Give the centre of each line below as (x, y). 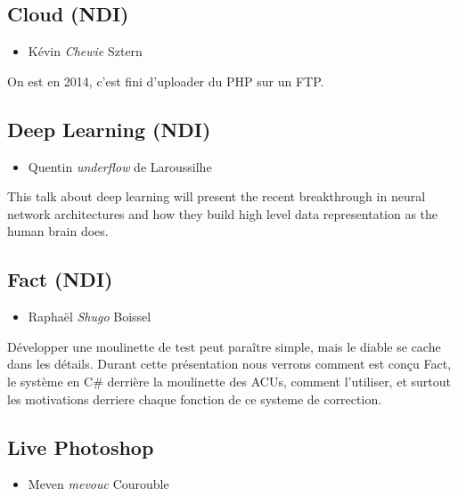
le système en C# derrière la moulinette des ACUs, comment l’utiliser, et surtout (229, 381)
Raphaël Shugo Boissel (90, 317)
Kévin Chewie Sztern (85, 51)
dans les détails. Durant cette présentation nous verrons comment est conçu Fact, (229, 364)
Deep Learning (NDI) (109, 129)
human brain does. (58, 231)
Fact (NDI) (60, 279)
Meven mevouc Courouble (98, 484)
